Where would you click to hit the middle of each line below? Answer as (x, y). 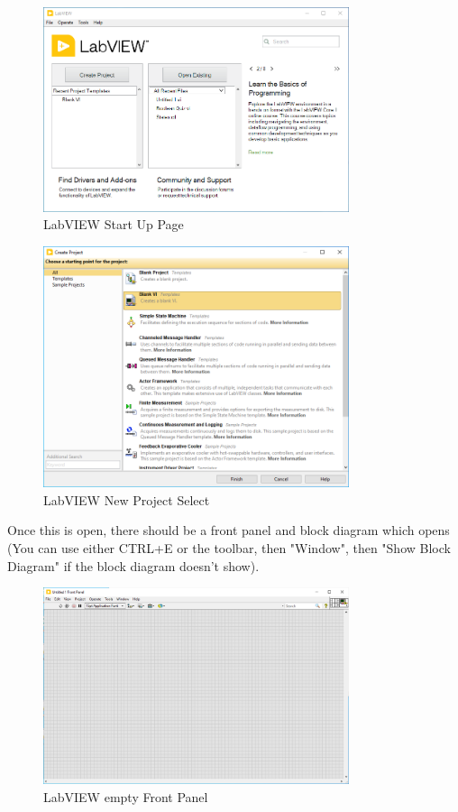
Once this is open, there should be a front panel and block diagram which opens (229, 530)
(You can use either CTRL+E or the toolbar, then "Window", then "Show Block (229, 548)
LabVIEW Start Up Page (114, 224)
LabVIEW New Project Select (127, 499)
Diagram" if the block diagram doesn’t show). (133, 565)
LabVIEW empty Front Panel (126, 796)
